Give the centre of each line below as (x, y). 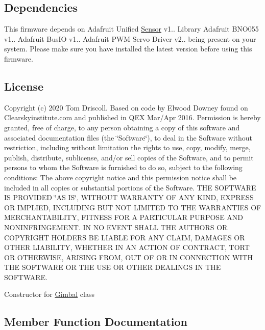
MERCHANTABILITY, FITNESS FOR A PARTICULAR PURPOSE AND (124, 217)
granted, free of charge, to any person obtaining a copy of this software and (122, 127)
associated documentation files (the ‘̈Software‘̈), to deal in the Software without (128, 137)
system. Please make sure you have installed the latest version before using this (128, 49)
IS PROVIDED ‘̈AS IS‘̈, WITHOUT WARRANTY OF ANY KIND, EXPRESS (129, 197)
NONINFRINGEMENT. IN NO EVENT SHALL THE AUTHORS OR (116, 227)
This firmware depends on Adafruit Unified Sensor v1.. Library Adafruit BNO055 (131, 29)
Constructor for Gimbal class (50, 294)
